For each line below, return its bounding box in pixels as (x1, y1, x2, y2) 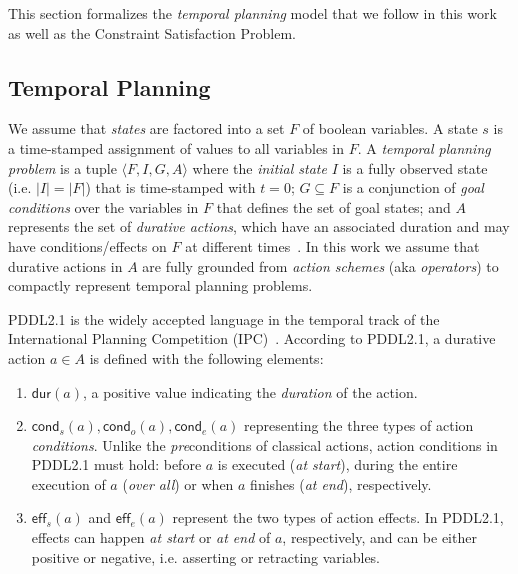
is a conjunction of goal (342, 177, 484, 198)
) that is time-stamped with (85, 177, 256, 198)
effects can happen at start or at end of (31, 527, 271, 548)
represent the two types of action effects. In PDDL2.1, (172, 507, 504, 528)
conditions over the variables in (8, 196, 199, 217)
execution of (31, 473, 106, 494)
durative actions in (8, 255, 123, 276)
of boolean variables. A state (302, 118, 478, 139)
